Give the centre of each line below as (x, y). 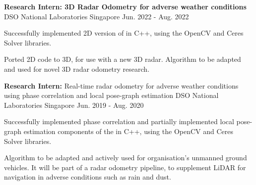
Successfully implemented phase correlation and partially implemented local (119, 121)
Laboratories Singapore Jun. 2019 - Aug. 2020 (74, 105)
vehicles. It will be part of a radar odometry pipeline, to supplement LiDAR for (125, 167)
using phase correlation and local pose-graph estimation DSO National (111, 95)
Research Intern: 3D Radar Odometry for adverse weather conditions (125, 6)
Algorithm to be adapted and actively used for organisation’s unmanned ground (126, 158)
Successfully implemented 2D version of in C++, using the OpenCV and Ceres (124, 33)
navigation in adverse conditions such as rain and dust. (88, 177)
